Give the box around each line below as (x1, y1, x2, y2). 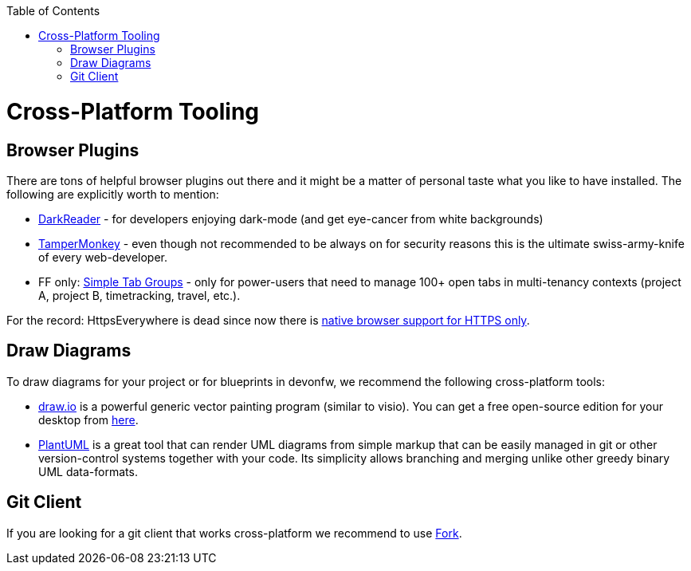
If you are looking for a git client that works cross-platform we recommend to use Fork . (6, 526, 462, 540)
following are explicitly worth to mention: (6, 187, 219, 201)
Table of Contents (6, 4, 100, 18)
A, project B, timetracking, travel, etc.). (38, 288, 241, 302)
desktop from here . (38, 412, 139, 427)
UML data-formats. (38, 464, 138, 478)
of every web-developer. (38, 250, 167, 264)
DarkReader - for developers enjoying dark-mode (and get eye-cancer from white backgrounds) (38, 211, 544, 226)
